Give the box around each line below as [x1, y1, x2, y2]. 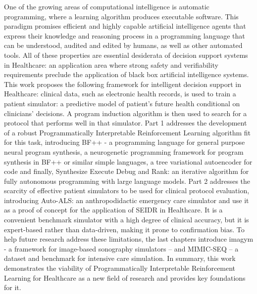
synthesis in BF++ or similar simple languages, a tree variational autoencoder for [4, 156, 253, 167]
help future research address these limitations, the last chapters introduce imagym [4, 234, 254, 244]
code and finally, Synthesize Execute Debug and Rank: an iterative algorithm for [4, 166, 249, 176]
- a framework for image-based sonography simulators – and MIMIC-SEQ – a [4, 243, 239, 253]
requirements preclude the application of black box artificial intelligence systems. [4, 69, 249, 80]
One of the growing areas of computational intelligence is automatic [4, 1, 209, 11]
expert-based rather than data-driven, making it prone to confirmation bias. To [4, 224, 245, 234]
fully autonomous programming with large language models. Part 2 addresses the [4, 175, 251, 186]
